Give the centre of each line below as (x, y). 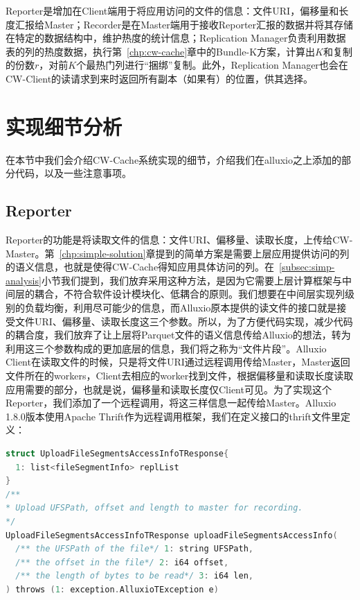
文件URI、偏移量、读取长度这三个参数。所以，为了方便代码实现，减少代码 (184, 321)
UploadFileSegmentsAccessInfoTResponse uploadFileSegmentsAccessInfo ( (172, 535)
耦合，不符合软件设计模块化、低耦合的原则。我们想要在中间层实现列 (189, 294)
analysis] (24, 280)
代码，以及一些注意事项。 (73, 173)
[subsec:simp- (307, 267)
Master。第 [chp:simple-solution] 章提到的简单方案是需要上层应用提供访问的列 (178, 253)
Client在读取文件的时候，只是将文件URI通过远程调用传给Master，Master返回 (178, 362)
